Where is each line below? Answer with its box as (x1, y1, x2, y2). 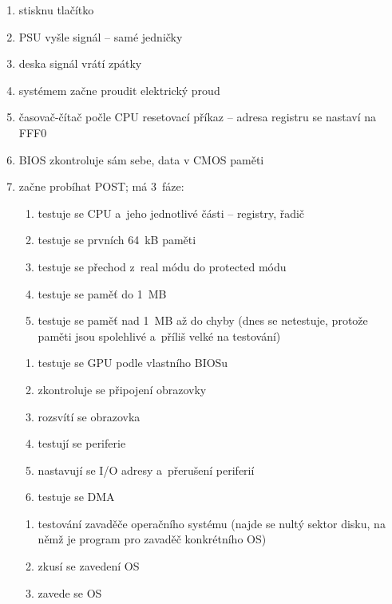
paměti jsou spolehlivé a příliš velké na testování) (38, 327, 281, 344)
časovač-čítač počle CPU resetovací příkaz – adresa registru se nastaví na (18, 109, 377, 125)
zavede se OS (38, 584, 102, 601)
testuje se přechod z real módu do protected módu (38, 258, 287, 274)
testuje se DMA (38, 488, 115, 505)
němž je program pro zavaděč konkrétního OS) (38, 531, 267, 547)
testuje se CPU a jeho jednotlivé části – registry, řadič (38, 204, 305, 221)
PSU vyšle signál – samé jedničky (18, 28, 183, 45)
